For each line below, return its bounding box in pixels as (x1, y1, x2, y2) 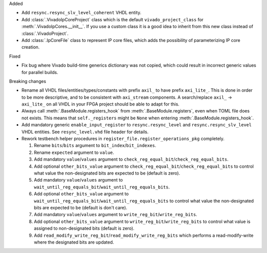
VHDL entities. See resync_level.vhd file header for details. (21, 129, 149, 135)
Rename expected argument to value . (34, 149, 114, 155)
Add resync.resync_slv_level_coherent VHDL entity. (21, 10, 141, 16)
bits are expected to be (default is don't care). (34, 205, 128, 211)
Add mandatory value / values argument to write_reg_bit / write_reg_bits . (34, 212, 197, 217)
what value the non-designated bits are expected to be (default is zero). (34, 170, 180, 176)
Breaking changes (9, 78, 46, 84)
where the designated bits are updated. (34, 239, 114, 245)
